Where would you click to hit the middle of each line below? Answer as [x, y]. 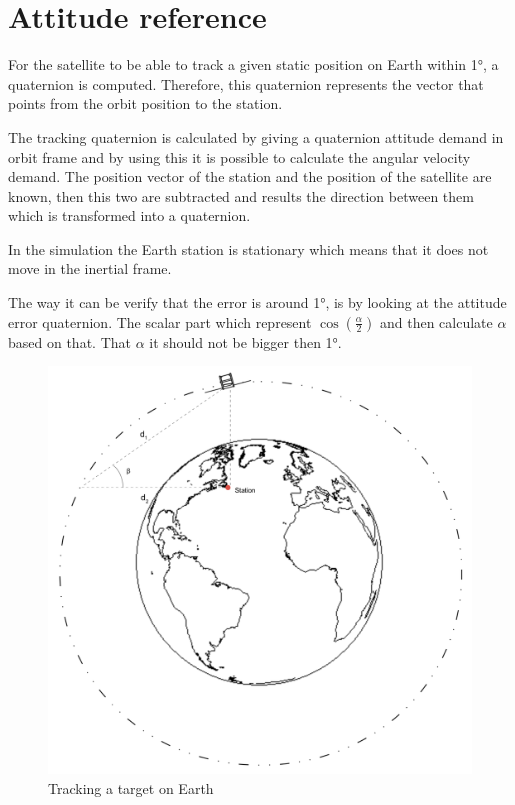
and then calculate [436, 321]
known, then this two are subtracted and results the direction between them [241, 195]
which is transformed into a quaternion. [129, 215]
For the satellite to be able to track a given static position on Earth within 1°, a [253, 64]
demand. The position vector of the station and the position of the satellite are [250, 176]
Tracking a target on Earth [131, 787]
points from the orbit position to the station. [145, 103]
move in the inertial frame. [90, 268]
